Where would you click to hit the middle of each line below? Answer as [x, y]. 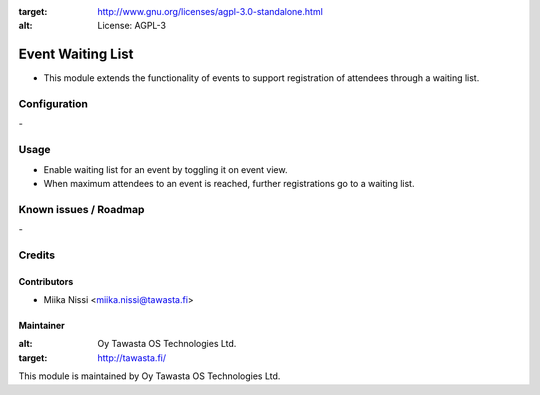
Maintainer [41, 326]
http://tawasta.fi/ [132, 357]
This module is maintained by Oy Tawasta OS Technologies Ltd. [149, 376]
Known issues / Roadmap [81, 209]
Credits [36, 255]
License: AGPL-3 [132, 26]
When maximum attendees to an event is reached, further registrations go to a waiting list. [229, 183]
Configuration [53, 104]
